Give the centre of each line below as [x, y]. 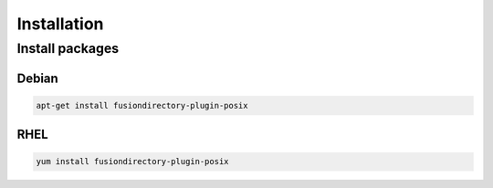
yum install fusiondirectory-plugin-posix [132, 162]
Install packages [68, 48]
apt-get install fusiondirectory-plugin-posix [142, 105]
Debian [37, 78]
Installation [60, 24]
